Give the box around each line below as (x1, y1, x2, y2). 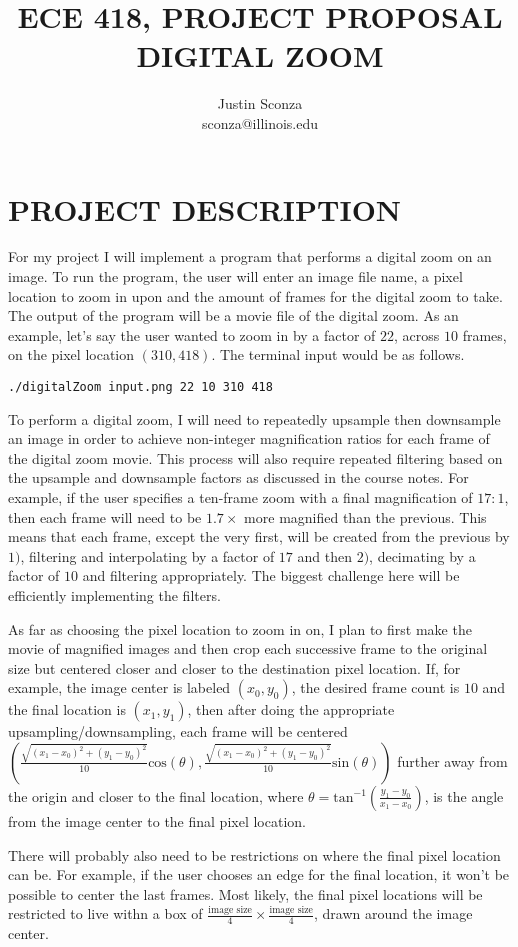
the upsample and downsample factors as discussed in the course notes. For (8, 467, 469, 488)
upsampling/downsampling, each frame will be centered (8, 721, 348, 742)
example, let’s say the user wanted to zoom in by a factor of (8, 324, 376, 345)
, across (394, 324, 440, 345)
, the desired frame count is (291, 677, 460, 698)
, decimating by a (369, 545, 476, 566)
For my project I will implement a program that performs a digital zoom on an (8, 246, 492, 267)
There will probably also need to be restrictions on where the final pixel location (8, 844, 501, 865)
